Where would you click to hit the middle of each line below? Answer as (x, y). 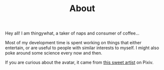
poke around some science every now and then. (54, 53)
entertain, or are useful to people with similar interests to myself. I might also (82, 48)
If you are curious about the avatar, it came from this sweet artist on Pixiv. (79, 62)
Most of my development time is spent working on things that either (73, 43)
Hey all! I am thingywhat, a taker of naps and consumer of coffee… (72, 33)
